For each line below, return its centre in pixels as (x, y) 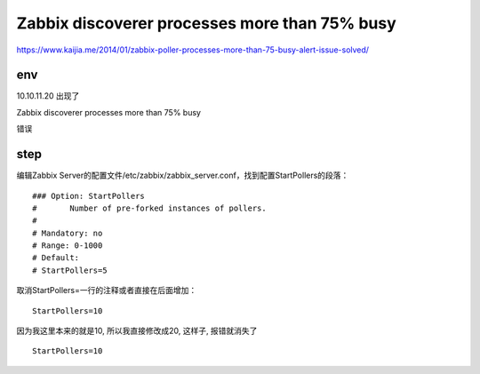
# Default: (56, 258)
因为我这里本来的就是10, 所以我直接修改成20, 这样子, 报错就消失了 (137, 331)
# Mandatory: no (68, 233)
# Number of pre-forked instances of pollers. (149, 208)
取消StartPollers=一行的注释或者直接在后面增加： (107, 290)
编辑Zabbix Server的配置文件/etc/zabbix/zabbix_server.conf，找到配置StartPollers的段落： (183, 175)
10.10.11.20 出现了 (48, 96)
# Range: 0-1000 (68, 246)
